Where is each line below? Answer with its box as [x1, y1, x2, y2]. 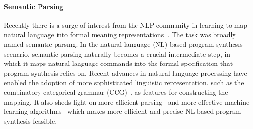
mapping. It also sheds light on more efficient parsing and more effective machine [4, 96, 250, 107]
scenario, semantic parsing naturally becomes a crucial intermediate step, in [4, 48, 231, 59]
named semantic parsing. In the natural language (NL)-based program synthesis [4, 39, 243, 49]
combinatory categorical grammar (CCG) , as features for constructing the [4, 86, 228, 97]
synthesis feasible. [4, 115, 57, 126]
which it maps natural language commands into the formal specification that [4, 58, 233, 68]
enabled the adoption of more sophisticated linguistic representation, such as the [4, 77, 244, 87]
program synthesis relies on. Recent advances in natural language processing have [4, 67, 247, 78]
